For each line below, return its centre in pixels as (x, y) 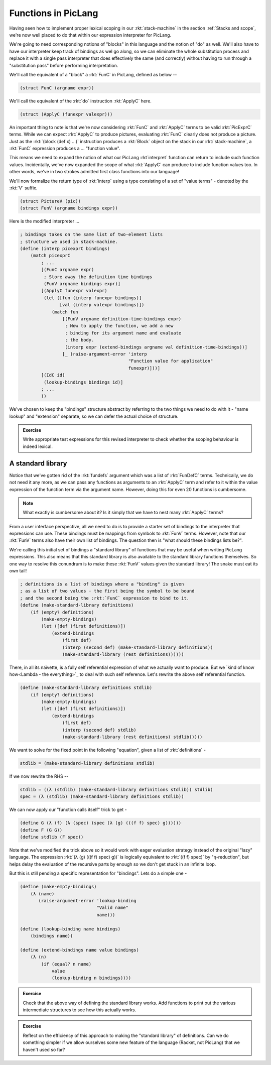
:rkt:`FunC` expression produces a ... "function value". (65, 148)
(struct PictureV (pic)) (50, 201)
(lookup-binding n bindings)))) (91, 978)
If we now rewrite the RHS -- (39, 776)
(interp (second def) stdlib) (99, 730)
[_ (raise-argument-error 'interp (105, 354)
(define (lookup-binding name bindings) (70, 929)
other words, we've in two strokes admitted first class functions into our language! (94, 172)
